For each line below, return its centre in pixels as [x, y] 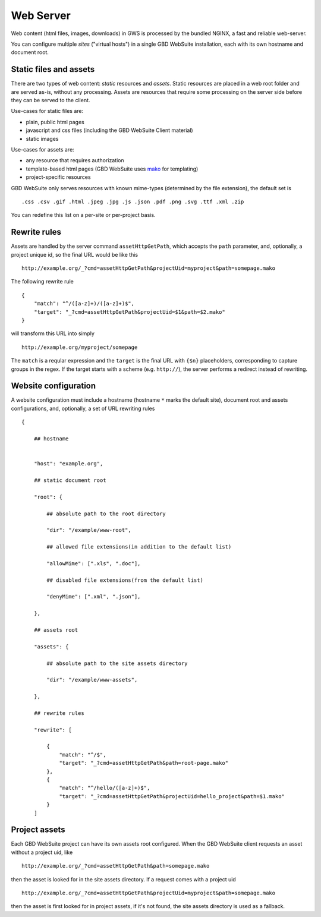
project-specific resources [59, 177]
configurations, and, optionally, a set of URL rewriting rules [83, 408]
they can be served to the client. [51, 100]
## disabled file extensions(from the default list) [125, 580]
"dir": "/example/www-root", [89, 530]
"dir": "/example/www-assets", [92, 680]
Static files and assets [53, 69]
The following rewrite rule [42, 282]
